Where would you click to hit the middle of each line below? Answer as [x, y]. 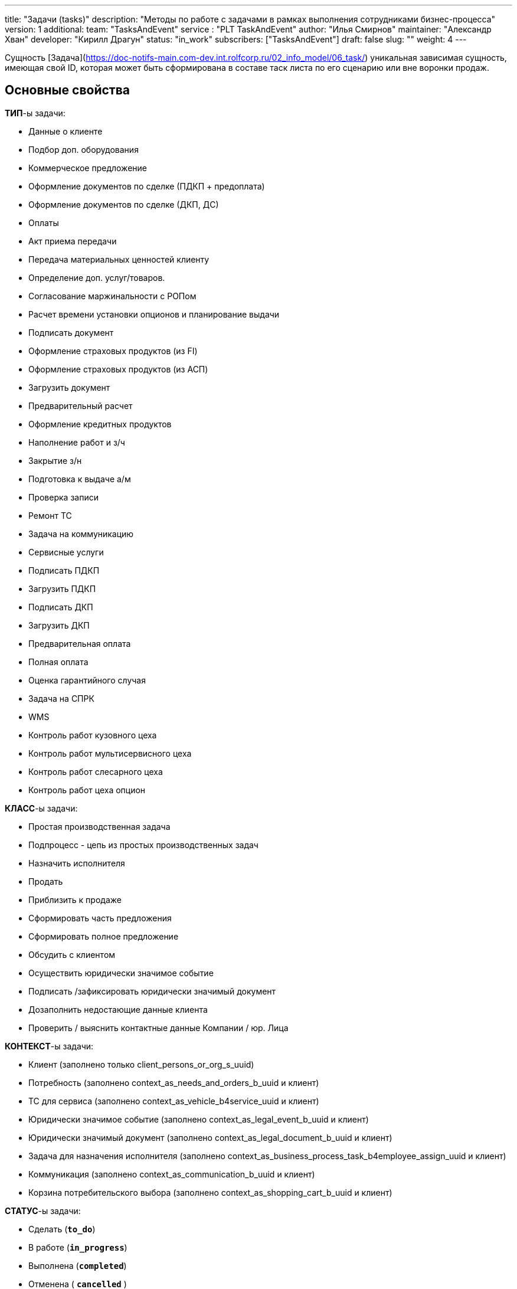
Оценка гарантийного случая [87, 680]
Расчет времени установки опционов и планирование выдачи [154, 314]
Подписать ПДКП [64, 570]
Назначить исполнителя [77, 863]
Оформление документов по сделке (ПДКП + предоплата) [147, 186]
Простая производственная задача [99, 826]
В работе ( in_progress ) [78, 1247]
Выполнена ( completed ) [78, 1265]
